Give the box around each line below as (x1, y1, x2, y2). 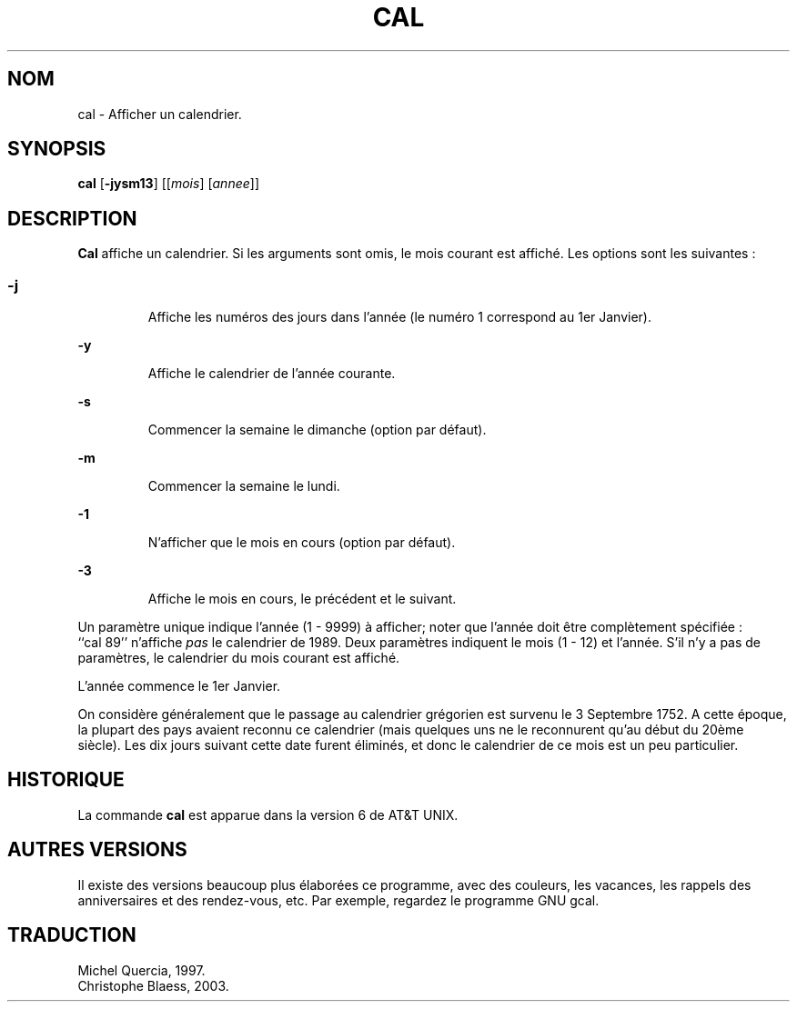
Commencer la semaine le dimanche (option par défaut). (147, 422, 487, 438)
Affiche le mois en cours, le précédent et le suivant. (147, 591, 457, 607)
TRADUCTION (7, 924, 136, 947)
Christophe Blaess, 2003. (77, 977, 229, 994)
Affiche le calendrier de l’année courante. (147, 365, 396, 382)
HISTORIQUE (7, 768, 125, 792)
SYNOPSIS (7, 137, 106, 161)
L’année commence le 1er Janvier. (77, 678, 281, 694)
